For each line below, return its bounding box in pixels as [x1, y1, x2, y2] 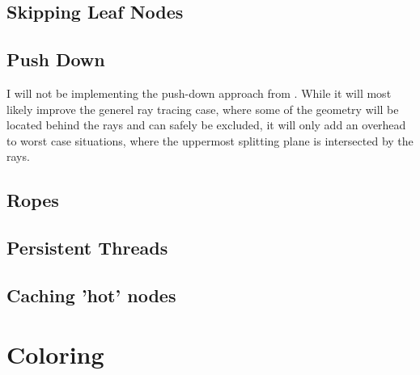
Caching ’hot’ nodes [6, 282, 176, 307]
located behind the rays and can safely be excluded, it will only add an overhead [6, 116, 406, 133]
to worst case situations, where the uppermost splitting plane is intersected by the [6, 132, 414, 149]
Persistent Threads [6, 235, 168, 260]
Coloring [6, 338, 104, 371]
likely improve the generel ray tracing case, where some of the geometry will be [6, 100, 399, 117]
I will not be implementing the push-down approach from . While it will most [6, 84, 392, 101]
